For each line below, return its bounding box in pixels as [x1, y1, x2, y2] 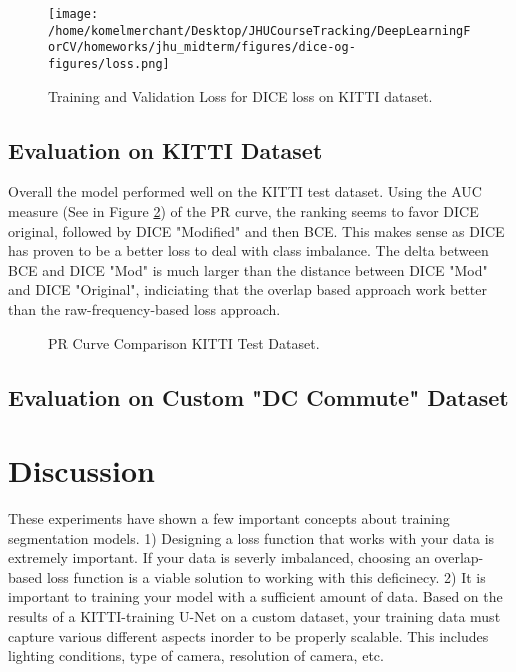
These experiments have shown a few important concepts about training [8, 508, 450, 529]
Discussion [8, 450, 155, 491]
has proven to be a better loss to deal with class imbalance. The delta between [8, 240, 489, 261]
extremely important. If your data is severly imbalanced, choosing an [8, 547, 430, 568]
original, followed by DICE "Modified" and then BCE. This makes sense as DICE [8, 220, 505, 241]
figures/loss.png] [48, 56, 170, 71]
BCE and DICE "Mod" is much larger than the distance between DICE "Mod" [8, 259, 488, 280]
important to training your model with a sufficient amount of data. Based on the [8, 586, 503, 607]
